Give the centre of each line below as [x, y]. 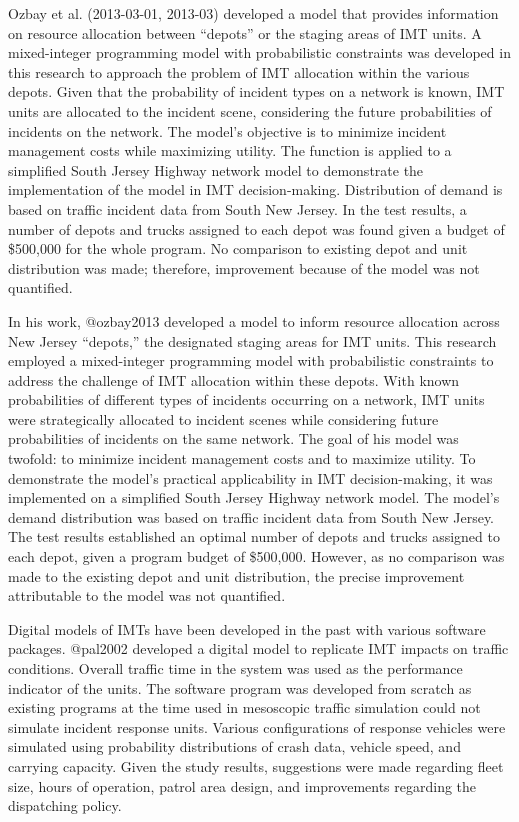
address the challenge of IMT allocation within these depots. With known [234, 379]
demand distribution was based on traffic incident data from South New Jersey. [251, 516]
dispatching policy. [65, 805]
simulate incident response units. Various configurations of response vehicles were [257, 726]
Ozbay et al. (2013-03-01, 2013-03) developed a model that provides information [253, 13]
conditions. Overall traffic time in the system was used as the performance [235, 668]
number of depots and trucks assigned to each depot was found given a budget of [256, 228]
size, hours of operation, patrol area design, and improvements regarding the [242, 785]
